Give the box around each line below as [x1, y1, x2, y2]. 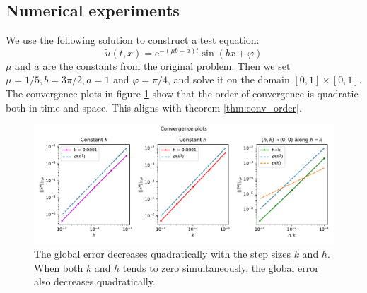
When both [34, 260, 83, 275]
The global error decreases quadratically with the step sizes [34, 246, 291, 261]
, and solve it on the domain [168, 72, 290, 87]
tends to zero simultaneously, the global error [122, 260, 319, 275]
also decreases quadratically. [34, 274, 156, 289]
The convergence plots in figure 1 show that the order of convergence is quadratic [6, 86, 359, 100]
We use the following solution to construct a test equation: [6, 32, 260, 47]
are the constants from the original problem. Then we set [42, 58, 291, 73]
